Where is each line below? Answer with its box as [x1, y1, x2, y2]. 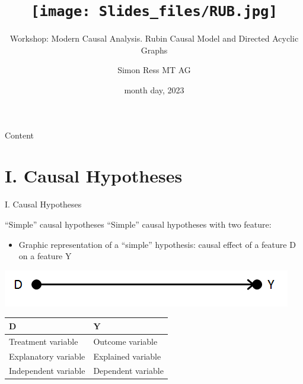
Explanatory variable [9, 350, 85, 362]
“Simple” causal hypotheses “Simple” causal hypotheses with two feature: [5, 218, 272, 230]
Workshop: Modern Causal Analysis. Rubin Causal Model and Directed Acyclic [9, 32, 299, 45]
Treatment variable [9, 335, 78, 347]
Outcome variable [93, 335, 158, 347]
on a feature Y [18, 250, 72, 262]
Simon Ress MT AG [117, 64, 191, 76]
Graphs [141, 43, 168, 56]
